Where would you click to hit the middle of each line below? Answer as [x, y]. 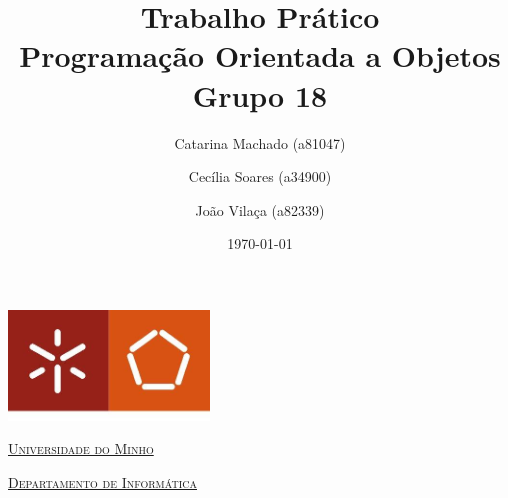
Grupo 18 [260, 94]
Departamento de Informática [102, 481]
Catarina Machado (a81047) [260, 142]
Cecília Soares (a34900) [260, 176]
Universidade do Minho [81, 448]
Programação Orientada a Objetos [260, 55]
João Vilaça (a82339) [260, 209]
